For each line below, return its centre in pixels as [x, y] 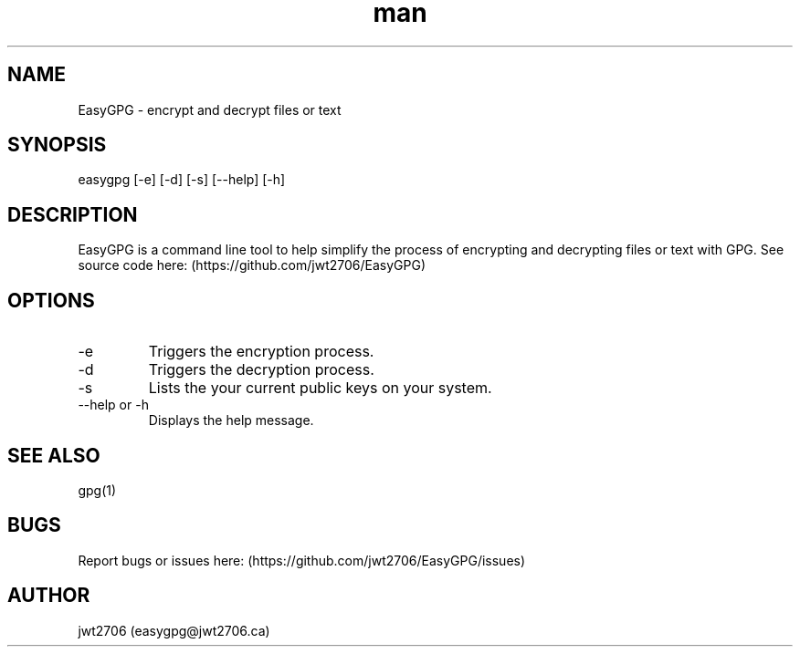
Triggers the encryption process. [261, 352]
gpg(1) [97, 490]
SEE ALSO [54, 455]
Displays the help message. [231, 420]
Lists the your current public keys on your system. [320, 388]
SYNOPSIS [57, 145]
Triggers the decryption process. [261, 370]
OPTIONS [51, 300]
